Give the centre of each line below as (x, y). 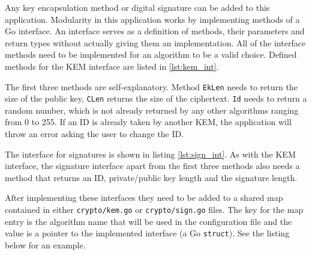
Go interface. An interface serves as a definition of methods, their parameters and (155, 31)
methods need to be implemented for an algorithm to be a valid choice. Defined (151, 54)
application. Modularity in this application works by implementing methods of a (152, 19)
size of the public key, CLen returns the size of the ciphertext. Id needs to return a (156, 98)
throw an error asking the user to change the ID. (94, 134)
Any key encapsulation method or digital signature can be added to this (137, 7)
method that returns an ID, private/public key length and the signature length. (151, 177)
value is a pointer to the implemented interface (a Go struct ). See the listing (147, 233)
